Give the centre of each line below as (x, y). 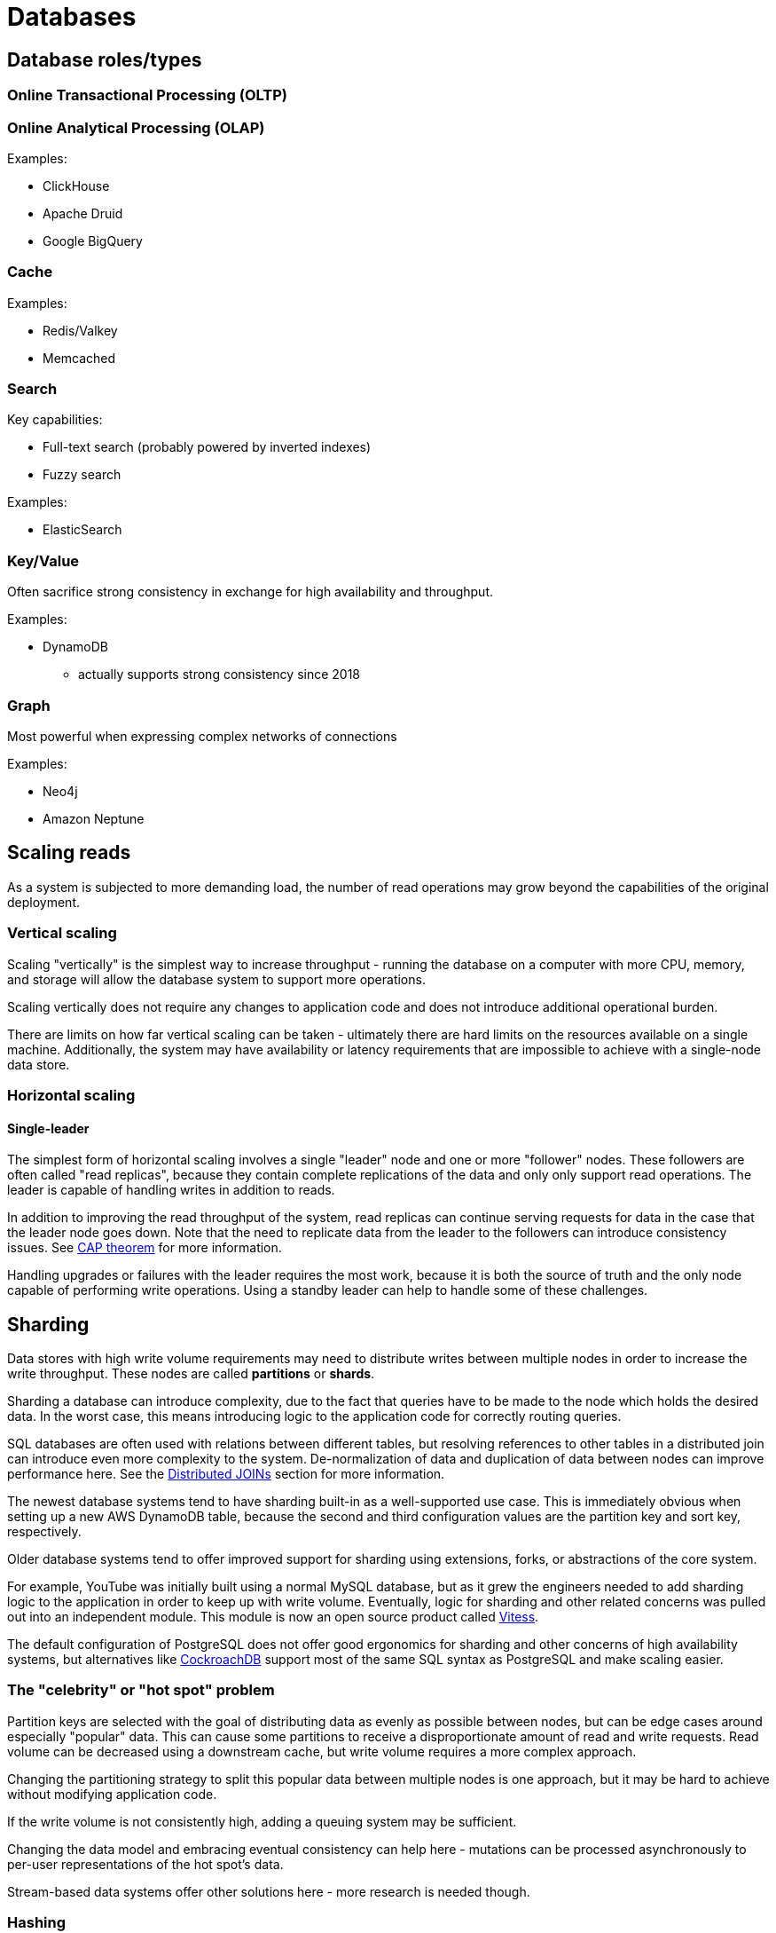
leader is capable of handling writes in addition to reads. (171, 1190)
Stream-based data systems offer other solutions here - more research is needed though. (269, 1891)
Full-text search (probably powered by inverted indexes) (207, 447)
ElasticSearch (82, 530)
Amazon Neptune (94, 818)
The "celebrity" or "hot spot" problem (141, 1690)
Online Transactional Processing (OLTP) (147, 95)
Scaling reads (69, 853)
